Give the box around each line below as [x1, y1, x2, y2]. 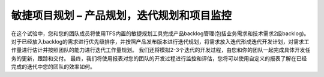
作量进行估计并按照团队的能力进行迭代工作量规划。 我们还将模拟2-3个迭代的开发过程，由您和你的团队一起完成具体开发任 [11, 47, 311, 54]
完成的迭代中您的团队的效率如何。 [11, 63, 95, 70]
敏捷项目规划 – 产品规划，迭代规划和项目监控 [11, 9, 232, 22]
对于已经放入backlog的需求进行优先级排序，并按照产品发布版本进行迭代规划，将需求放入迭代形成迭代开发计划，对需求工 [11, 38, 310, 45]
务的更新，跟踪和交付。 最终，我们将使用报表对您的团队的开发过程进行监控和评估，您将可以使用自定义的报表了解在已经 [11, 54, 307, 62]
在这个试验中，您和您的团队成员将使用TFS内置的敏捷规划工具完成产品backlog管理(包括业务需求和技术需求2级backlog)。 [11, 30, 310, 37]
